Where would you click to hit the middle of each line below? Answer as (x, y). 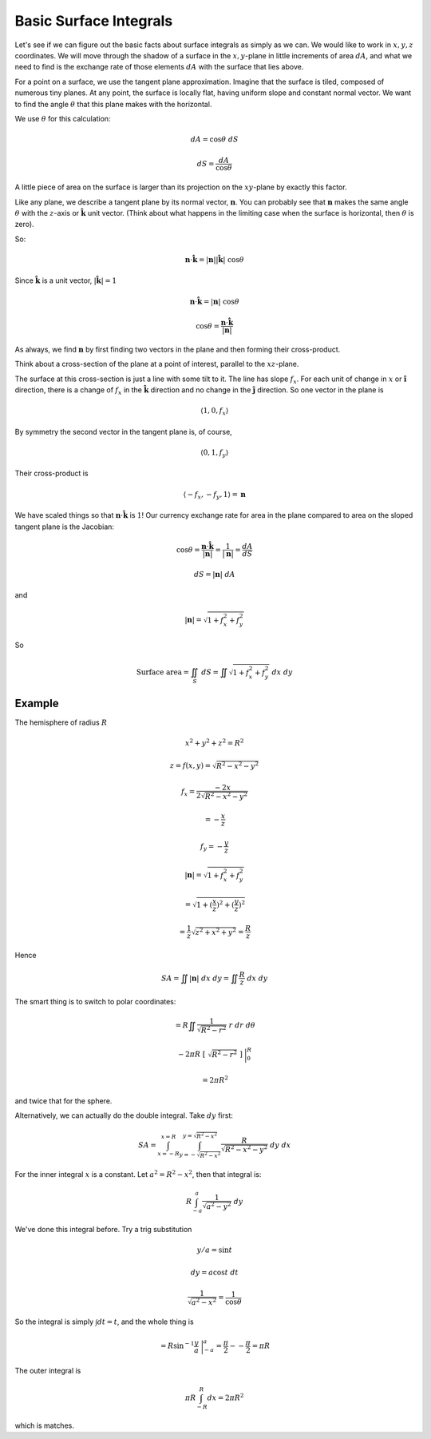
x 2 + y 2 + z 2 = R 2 (214, 742)
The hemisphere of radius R (61, 722)
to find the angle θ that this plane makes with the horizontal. (113, 104)
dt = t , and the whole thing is (146, 1322)
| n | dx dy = (209, 978)
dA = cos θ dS (214, 139)
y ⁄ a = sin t (215, 1250)
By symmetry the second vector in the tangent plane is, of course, (124, 431)
